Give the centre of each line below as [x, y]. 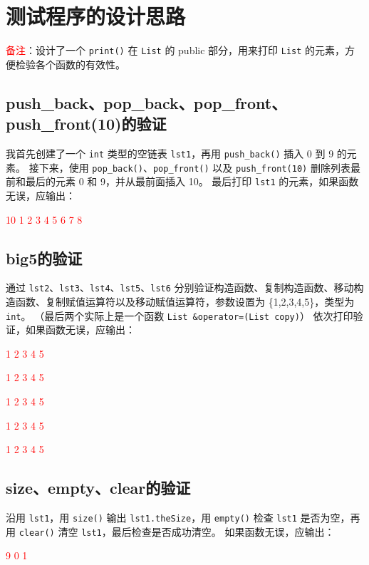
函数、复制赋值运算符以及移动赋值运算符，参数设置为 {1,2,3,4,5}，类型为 [185, 301]
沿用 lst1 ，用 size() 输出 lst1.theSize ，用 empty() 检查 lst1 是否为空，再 [183, 517]
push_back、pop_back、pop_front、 [146, 102]
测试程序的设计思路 [96, 16]
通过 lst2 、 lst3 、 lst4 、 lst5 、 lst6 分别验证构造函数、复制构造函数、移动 [180, 287]
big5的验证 [44, 258]
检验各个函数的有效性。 [70, 64]
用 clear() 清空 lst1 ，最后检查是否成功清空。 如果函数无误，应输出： [170, 531]
